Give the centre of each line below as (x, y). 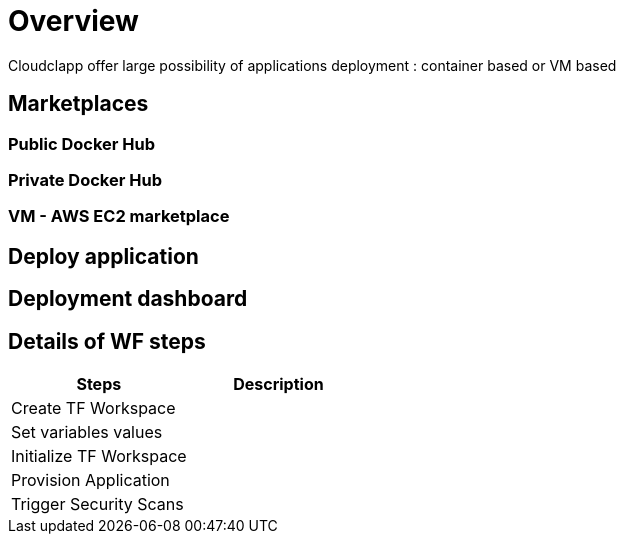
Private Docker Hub (85, 179)
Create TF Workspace (93, 408)
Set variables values (87, 432)
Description (278, 384)
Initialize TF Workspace (99, 456)
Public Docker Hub (82, 143)
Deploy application (103, 256)
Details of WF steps (107, 341)
